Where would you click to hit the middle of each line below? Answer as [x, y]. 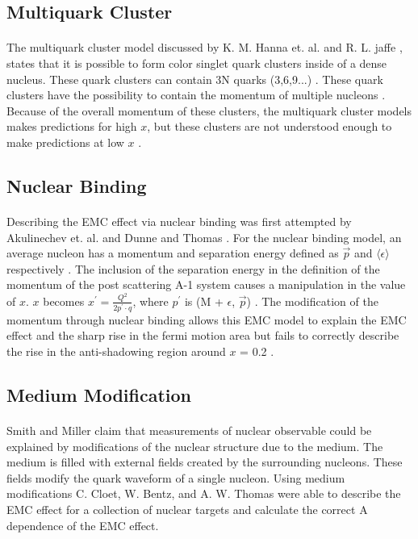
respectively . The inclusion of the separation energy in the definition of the [193, 268]
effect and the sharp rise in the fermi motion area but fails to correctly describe [203, 335]
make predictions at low [65, 142]
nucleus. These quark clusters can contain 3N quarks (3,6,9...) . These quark [195, 79]
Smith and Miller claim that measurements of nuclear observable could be [189, 430]
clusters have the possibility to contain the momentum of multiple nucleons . [196, 95]
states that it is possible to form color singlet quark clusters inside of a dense [197, 63]
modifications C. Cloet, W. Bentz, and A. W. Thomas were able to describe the [204, 493]
